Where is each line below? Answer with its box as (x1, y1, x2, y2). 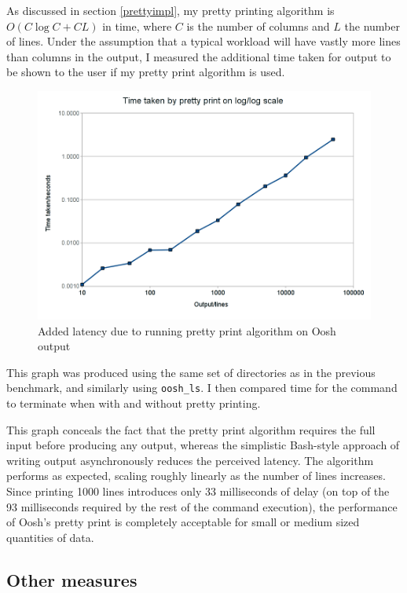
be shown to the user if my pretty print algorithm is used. (6, 64, 285, 80)
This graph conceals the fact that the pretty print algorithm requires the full (6, 421, 376, 437)
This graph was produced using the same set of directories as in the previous (6, 364, 376, 380)
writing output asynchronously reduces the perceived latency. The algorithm (6, 452, 374, 468)
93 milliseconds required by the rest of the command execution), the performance (6, 498, 398, 514)
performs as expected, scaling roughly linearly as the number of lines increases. (6, 467, 386, 484)
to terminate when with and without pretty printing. (6, 395, 261, 412)
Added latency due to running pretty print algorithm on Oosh (38, 322, 336, 339)
